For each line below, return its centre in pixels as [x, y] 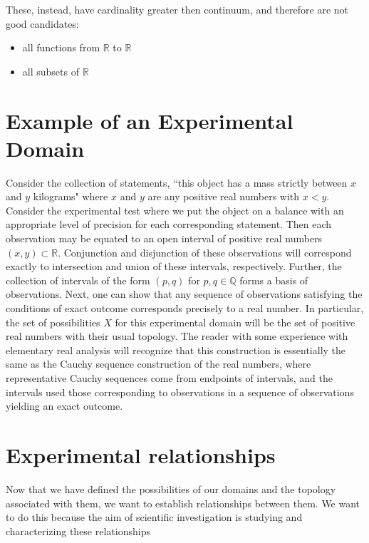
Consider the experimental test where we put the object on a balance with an [175, 210]
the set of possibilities [53, 322]
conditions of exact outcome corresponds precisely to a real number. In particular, [185, 308]
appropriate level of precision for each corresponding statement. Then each [169, 224]
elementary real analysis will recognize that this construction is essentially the [176, 350]
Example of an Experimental [150, 120]
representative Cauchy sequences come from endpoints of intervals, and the [170, 378]
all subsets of [51, 71]
